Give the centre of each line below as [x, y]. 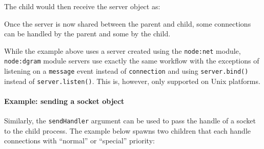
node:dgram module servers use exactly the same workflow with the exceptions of [132, 61]
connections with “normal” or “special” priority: [79, 141]
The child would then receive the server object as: [82, 6]
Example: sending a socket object [64, 101]
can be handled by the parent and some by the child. [87, 34]
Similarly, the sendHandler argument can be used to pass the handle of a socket [130, 121]
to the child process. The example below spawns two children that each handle [128, 130]
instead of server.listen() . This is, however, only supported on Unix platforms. [132, 81]
